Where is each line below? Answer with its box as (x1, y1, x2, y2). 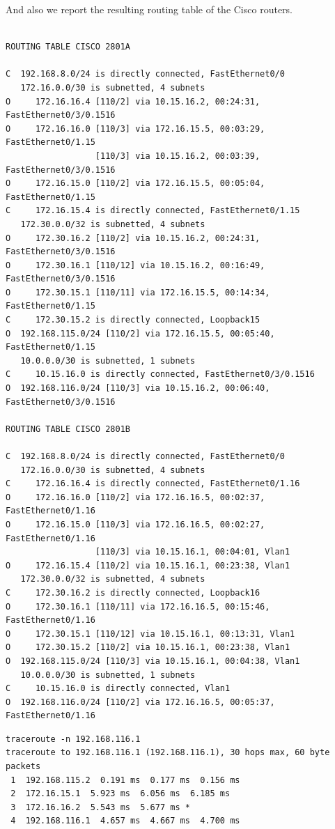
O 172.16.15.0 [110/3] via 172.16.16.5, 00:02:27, (6, 519, 265, 529)
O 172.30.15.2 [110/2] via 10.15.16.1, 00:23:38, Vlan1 (6, 642, 290, 653)
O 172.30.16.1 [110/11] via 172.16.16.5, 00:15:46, (6, 601, 270, 612)
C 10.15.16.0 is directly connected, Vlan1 (6, 683, 231, 694)
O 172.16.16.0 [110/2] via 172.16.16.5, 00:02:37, (6, 492, 265, 502)
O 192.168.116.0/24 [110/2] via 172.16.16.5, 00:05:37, (6, 697, 275, 707)
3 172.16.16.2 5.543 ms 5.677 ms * (10, 802, 190, 812)
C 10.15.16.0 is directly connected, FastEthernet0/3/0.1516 (6, 369, 315, 380)
